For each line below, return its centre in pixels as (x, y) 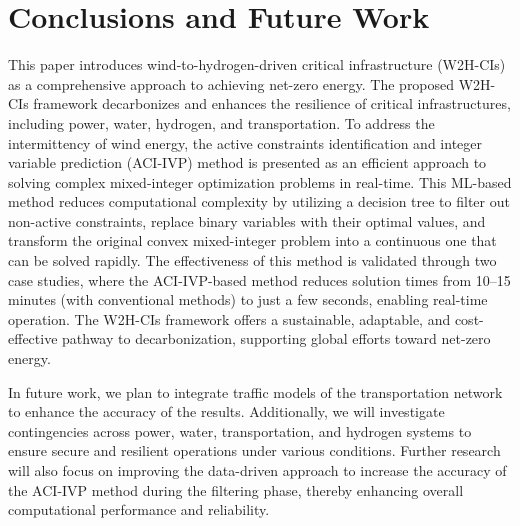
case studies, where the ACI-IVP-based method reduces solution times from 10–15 (259, 279)
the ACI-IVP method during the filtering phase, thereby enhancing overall (236, 489)
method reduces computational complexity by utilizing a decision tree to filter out (259, 201)
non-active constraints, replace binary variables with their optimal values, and (247, 220)
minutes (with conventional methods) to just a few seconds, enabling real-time (248, 299)
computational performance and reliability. (139, 509)
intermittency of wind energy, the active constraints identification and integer (245, 142)
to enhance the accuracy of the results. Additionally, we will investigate (226, 411)
